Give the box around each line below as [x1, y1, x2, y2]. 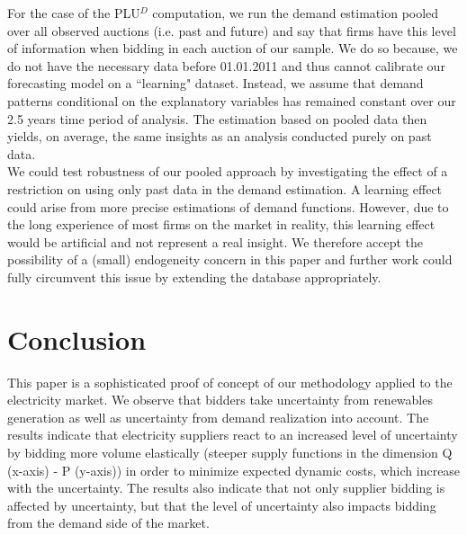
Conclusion [7, 320, 147, 357]
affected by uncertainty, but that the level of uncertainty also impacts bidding [7, 495, 436, 514]
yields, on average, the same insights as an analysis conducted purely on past [7, 127, 432, 146]
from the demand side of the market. [7, 513, 210, 532]
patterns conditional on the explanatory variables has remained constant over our [7, 91, 456, 110]
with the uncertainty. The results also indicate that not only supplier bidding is [7, 478, 445, 497]
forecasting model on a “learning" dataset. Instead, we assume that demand [7, 74, 424, 93]
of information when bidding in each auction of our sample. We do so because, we [7, 39, 458, 58]
